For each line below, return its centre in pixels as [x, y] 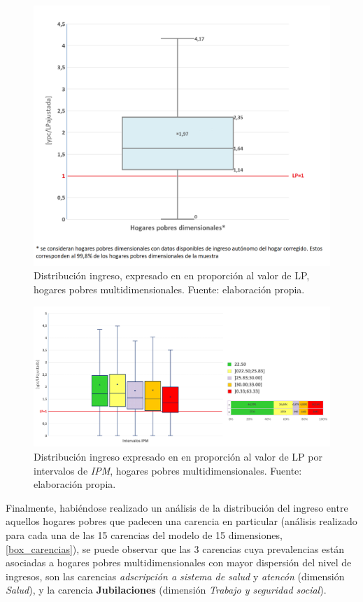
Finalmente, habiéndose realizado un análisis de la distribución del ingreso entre [177, 507]
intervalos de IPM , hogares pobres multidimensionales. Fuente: [168, 470]
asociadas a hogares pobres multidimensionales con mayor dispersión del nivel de [179, 562]
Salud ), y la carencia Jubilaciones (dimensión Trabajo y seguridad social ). [166, 590]
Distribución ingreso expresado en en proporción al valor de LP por [178, 457]
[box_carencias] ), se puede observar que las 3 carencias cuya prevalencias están [175, 548]
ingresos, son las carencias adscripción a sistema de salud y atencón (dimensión [175, 576]
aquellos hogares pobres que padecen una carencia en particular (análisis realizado [181, 521]
